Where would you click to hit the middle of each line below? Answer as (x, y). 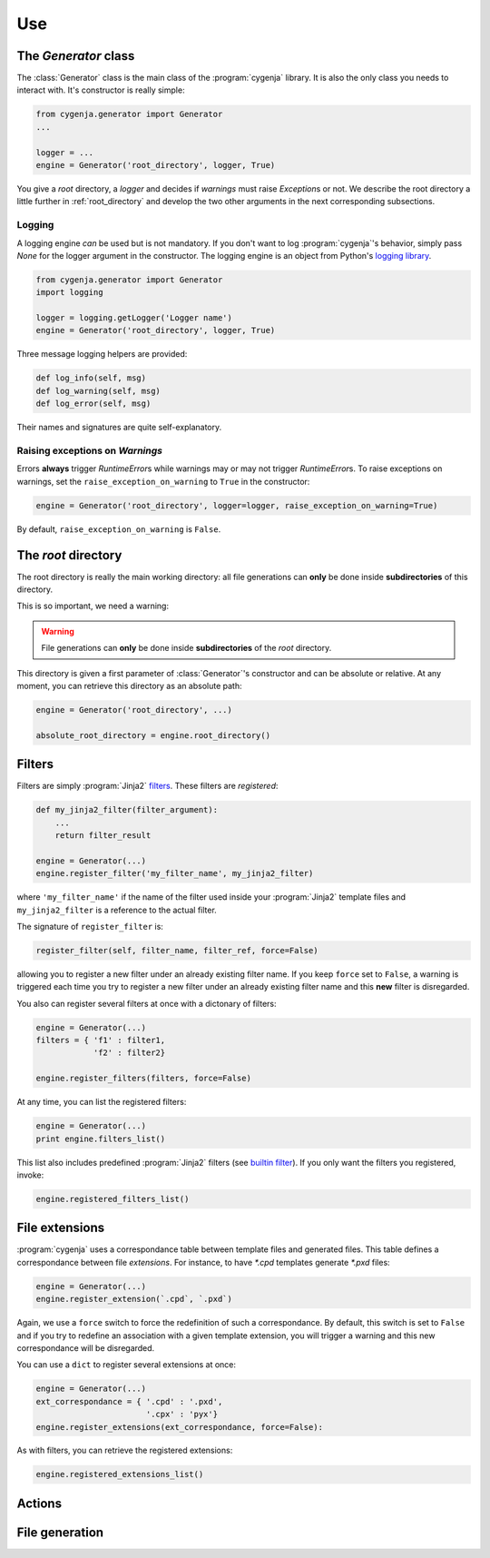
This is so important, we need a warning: (93, 606)
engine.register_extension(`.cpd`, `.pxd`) (134, 1299)
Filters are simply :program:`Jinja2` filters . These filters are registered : (147, 786)
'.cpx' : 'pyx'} (181, 1415)
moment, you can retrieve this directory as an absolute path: (129, 685)
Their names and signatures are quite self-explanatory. (119, 428)
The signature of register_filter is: (90, 926)
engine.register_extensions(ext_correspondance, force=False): (180, 1427)
